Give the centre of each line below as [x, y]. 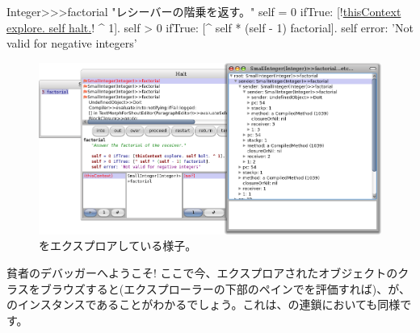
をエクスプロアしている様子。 [118, 246]
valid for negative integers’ [72, 43]
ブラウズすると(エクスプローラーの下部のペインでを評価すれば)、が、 [225, 288]
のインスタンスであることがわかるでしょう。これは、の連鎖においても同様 [204, 304]
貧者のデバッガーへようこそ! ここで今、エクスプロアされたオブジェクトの [202, 273]
